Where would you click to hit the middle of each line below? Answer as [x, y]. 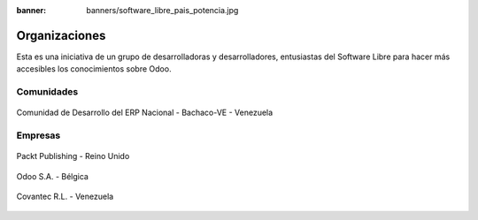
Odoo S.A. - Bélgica [52, 176]
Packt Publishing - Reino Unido [73, 156]
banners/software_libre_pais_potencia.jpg [162, 10]
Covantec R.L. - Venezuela [65, 196]
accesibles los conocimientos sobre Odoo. [94, 69]
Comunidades [47, 92]
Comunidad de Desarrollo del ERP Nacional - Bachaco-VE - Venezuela [145, 113]
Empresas [39, 135]
